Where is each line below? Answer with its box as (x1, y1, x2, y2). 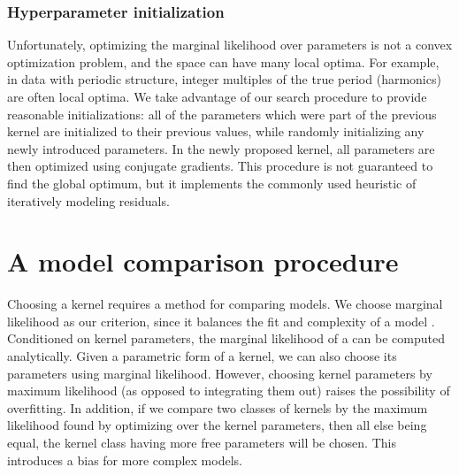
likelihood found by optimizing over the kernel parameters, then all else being (7, 416, 427, 434)
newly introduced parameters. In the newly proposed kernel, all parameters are (7, 139, 435, 157)
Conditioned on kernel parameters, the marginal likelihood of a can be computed (7, 329, 445, 348)
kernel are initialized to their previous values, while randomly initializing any (7, 122, 425, 141)
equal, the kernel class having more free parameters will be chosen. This (7, 433, 396, 452)
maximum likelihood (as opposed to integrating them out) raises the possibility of (7, 381, 450, 400)
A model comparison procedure (7, 243, 399, 280)
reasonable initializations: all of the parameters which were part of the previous (7, 104, 437, 123)
